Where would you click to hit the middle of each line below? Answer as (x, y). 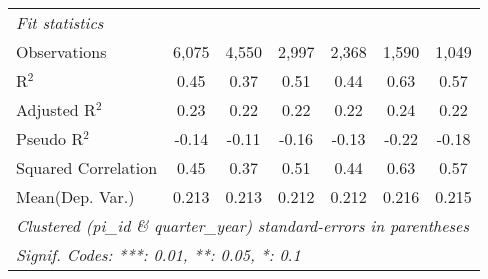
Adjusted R (56, 109)
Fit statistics (60, 22)
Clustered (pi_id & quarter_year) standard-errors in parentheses (243, 225)
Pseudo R (50, 138)
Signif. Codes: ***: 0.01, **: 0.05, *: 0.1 (158, 254)
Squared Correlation (87, 167)
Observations (61, 51)
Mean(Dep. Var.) (75, 196)
